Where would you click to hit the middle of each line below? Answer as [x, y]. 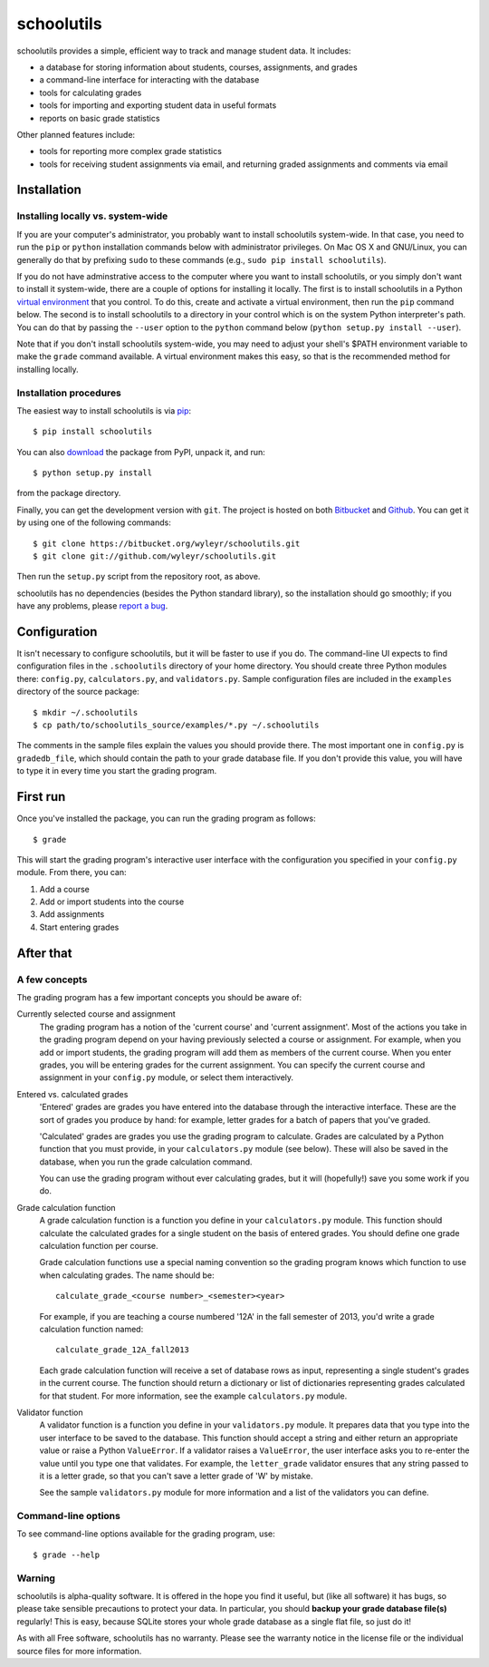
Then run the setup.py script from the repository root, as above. [139, 577]
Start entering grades [79, 927]
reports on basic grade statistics [100, 118]
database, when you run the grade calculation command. [146, 1162]
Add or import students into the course [112, 902]
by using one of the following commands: [94, 522]
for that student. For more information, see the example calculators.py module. [193, 1396]
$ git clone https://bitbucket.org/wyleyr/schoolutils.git [167, 543]
